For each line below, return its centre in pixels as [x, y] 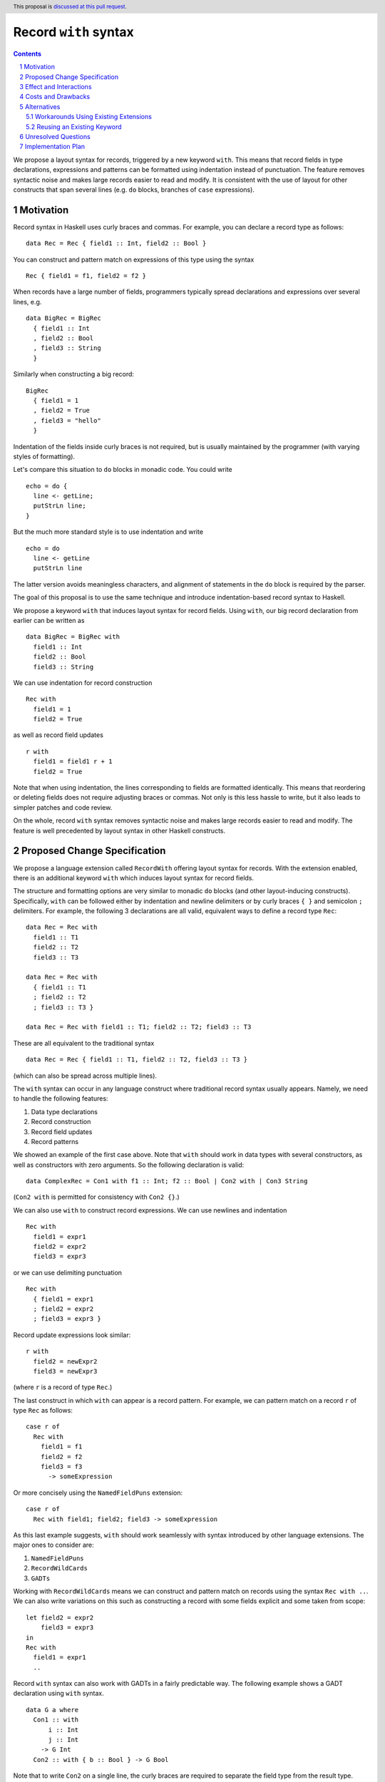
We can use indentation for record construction [83, 683]
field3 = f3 [61, 1467]
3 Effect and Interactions [56, 87]
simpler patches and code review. [63, 807]
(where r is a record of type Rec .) [63, 1387]
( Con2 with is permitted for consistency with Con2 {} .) [96, 1197]
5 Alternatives [40, 106]
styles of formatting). [44, 456]
